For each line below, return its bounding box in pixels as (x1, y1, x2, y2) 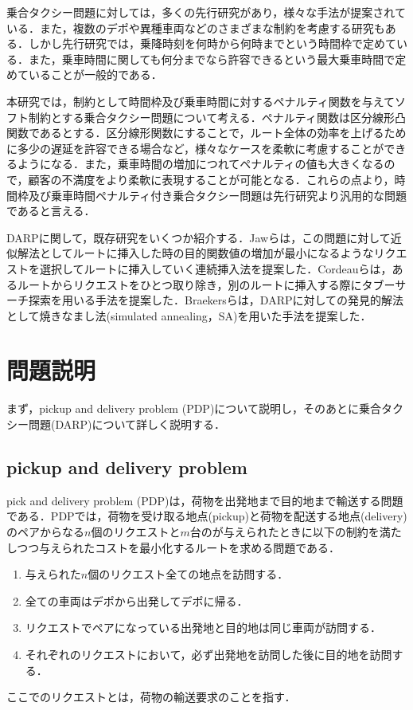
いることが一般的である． (28, 66, 162, 83)
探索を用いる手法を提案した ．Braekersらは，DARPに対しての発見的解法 (28, 292, 404, 308)
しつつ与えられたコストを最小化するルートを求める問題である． (6, 539, 341, 555)
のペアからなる (6, 523, 84, 539)
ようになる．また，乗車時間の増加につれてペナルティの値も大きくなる (17, 155, 384, 172)
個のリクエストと (91, 523, 181, 539)
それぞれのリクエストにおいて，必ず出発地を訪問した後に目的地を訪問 (25, 645, 392, 662)
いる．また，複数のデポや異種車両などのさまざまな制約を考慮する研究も (6, 19, 385, 36)
